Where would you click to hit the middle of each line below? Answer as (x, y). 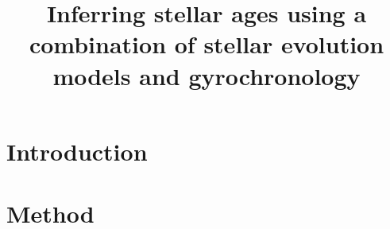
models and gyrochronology (207, 75)
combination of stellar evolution (207, 44)
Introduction (77, 151)
